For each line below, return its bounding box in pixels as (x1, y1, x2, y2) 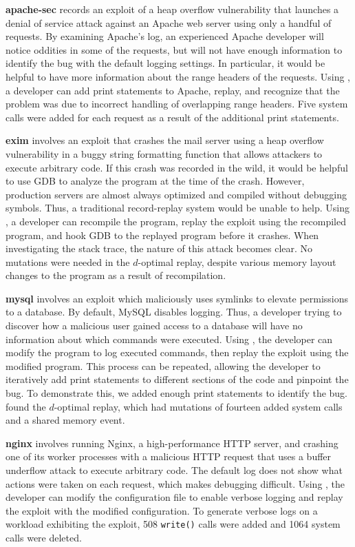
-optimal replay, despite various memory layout (138, 254, 336, 269)
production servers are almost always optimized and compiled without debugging (6, 187, 347, 201)
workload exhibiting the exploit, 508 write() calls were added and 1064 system (6, 517, 341, 531)
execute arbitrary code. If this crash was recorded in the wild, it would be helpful (6, 160, 348, 174)
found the (6, 399, 46, 413)
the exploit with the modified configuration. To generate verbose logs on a (6, 503, 318, 517)
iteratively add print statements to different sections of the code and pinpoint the (6, 372, 349, 386)
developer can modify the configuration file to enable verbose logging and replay (6, 490, 343, 504)
